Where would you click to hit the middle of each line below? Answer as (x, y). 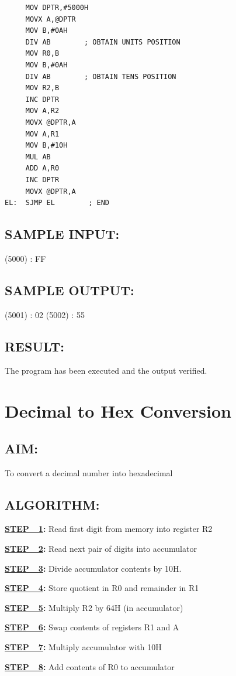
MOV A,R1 (42, 134)
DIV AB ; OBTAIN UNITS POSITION (103, 42)
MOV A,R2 (42, 111)
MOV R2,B (42, 88)
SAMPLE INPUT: (62, 234)
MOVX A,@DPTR (51, 19)
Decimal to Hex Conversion (118, 411)
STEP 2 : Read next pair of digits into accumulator (101, 549)
